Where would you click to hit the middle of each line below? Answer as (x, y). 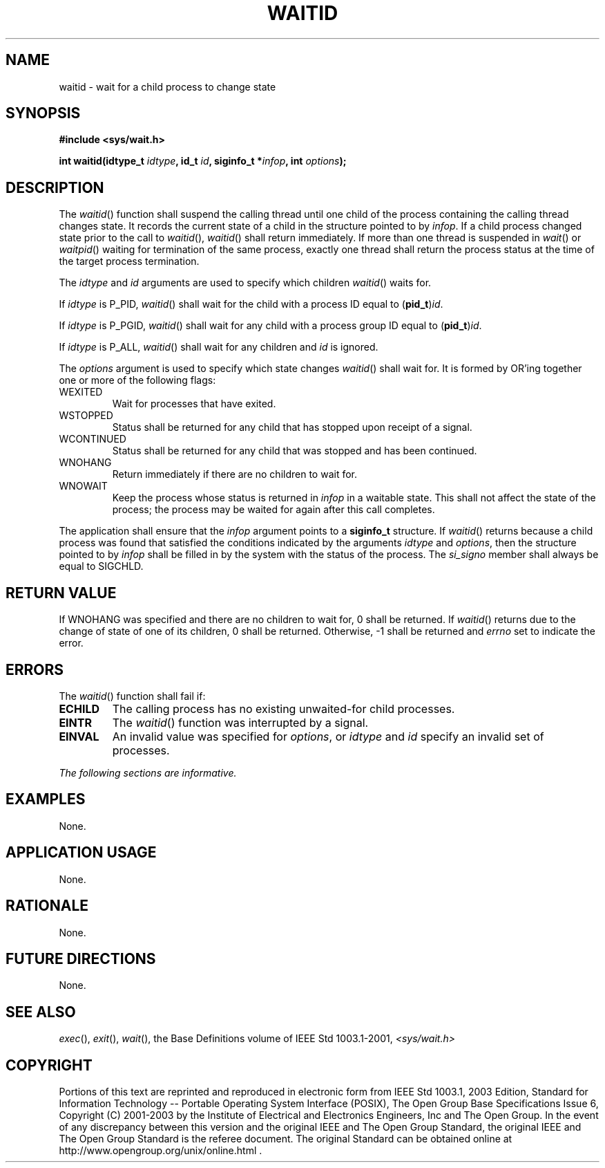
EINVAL (79, 736)
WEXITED (81, 392)
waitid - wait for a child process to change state (167, 86)
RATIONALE (47, 906)
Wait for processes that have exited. (194, 404)
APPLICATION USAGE (81, 853)
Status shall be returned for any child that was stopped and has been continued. (295, 451)
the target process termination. (129, 261)
